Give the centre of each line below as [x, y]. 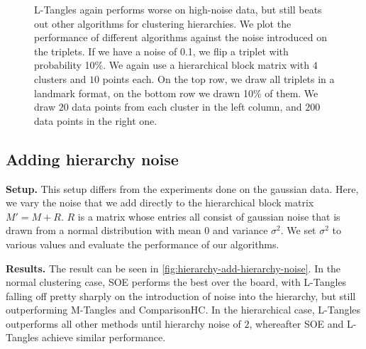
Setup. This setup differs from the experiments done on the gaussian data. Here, [182, 188]
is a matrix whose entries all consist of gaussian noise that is [209, 216]
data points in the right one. [96, 120]
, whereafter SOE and [296, 323]
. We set [298, 230]
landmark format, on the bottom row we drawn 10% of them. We [176, 93]
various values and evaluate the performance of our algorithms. [143, 244]
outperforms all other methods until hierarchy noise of [123, 323]
